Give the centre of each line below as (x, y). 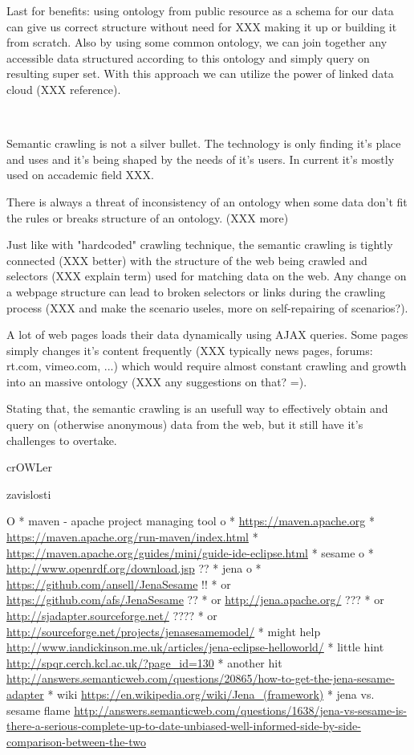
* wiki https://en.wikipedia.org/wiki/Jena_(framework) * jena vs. (211, 694)
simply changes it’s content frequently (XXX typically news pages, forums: (190, 350)
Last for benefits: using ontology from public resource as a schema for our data (200, 10)
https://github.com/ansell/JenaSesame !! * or (119, 584)
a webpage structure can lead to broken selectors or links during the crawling (196, 291)
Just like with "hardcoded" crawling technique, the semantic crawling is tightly (200, 245)
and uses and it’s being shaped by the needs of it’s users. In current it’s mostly (201, 159)
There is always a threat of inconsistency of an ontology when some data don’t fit (207, 201)
